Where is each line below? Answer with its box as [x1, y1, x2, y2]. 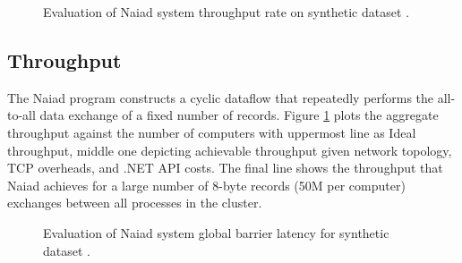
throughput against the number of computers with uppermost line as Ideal [7, 123, 416, 141]
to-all [7, 106, 36, 124]
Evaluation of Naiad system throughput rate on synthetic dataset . [43, 3, 409, 21]
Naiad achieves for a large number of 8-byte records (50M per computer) [7, 175, 406, 194]
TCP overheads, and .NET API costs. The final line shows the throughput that [7, 158, 443, 177]
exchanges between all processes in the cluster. [7, 193, 262, 212]
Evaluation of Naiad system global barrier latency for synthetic [43, 223, 389, 242]
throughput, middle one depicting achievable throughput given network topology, [7, 140, 452, 159]
